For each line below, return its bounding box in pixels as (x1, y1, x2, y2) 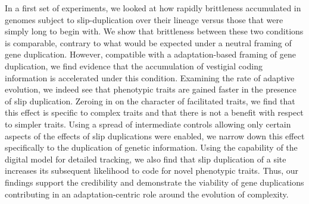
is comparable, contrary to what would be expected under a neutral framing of (5, 36, 292, 49)
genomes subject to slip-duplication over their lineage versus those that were (5, 13, 283, 26)
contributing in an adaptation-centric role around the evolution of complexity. (5, 187, 289, 200)
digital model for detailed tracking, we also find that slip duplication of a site (5, 152, 286, 165)
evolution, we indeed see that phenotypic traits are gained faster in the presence (5, 83, 296, 95)
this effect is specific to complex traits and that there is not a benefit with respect (5, 106, 304, 119)
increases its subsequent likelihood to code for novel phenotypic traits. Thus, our (5, 164, 299, 177)
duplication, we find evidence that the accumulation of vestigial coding (5, 59, 263, 72)
